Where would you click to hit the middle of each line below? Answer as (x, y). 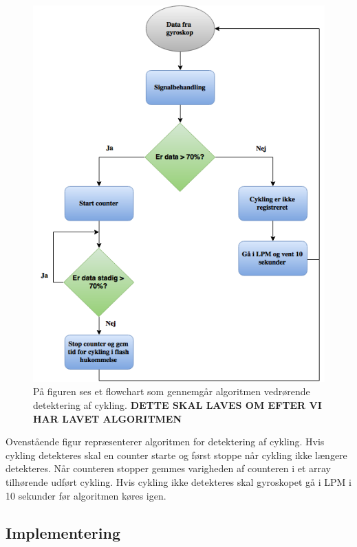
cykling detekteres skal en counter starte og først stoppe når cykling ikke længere (176, 455)
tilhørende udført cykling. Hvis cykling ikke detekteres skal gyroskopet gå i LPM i (178, 482)
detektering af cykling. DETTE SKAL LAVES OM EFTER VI (177, 405)
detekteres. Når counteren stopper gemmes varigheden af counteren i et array (169, 468)
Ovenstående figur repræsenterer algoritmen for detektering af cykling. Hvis (165, 442)
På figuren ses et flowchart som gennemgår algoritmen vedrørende (172, 391)
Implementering (63, 532)
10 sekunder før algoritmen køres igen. (86, 495)
